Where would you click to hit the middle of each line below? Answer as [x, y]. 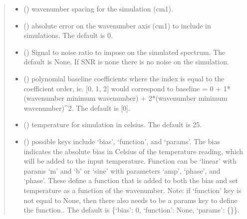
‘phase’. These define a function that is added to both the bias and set [131, 180]
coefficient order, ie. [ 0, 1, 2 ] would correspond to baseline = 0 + [123, 88]
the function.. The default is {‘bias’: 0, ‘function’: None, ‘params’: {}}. [131, 210]
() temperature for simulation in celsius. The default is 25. [113, 124]
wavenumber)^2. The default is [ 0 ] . [77, 108]
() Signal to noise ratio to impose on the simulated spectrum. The [124, 52]
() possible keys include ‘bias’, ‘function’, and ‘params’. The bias [122, 141]
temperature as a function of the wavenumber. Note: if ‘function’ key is [132, 190]
